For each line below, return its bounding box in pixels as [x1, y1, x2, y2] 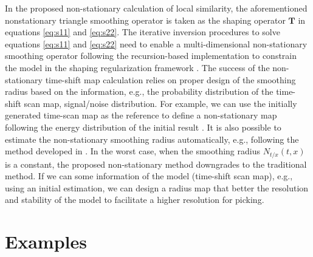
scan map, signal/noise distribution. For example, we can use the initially [24, 97, 297, 109]
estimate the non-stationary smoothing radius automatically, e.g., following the [5, 132, 299, 145]
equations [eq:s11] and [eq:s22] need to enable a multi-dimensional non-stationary [5, 37, 308, 50]
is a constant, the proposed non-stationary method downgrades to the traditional [5, 157, 307, 170]
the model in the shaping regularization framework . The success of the [5, 61, 270, 74]
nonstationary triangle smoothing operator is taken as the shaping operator [5, 13, 286, 26]
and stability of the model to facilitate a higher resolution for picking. [5, 193, 264, 206]
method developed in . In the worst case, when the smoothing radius [5, 145, 260, 157]
